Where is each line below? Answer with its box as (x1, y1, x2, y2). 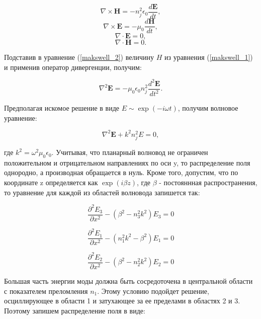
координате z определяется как (4, 177, 98, 188)
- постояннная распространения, (159, 177, 257, 188)
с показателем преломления (4, 285, 88, 296)
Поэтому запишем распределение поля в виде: (4, 305, 145, 315)
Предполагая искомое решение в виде (4, 103, 120, 113)
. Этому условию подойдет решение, (97, 285, 209, 296)
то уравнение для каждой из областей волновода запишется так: (4, 187, 200, 197)
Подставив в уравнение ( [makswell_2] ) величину (4, 52, 154, 62)
